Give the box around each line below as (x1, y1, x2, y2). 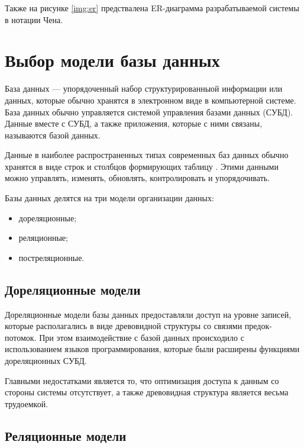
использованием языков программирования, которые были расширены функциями (5, 343, 300, 355)
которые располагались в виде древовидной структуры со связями (5, 320, 242, 332)
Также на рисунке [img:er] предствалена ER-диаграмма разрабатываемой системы (5, 2, 299, 14)
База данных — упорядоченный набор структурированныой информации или (5, 82, 283, 95)
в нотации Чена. (5, 13, 63, 25)
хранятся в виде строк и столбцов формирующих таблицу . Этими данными (5, 160, 279, 172)
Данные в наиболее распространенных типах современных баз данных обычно (5, 149, 289, 161)
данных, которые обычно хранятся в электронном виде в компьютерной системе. (5, 94, 296, 106)
